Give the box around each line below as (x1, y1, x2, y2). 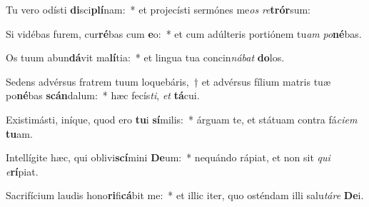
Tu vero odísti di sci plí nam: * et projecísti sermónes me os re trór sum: (6, 2, 310, 16)
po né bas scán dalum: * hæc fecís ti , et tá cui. (6, 88, 200, 103)
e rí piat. (6, 163, 39, 178)
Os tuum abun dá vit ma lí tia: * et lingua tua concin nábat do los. (6, 50, 285, 65)
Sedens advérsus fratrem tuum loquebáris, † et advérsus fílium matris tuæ (6, 74, 330, 89)
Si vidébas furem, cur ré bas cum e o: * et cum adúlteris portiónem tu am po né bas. (6, 26, 362, 41)
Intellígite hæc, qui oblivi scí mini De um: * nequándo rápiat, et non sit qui (6, 150, 330, 165)
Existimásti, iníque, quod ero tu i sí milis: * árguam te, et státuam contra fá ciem (6, 111, 358, 126)
